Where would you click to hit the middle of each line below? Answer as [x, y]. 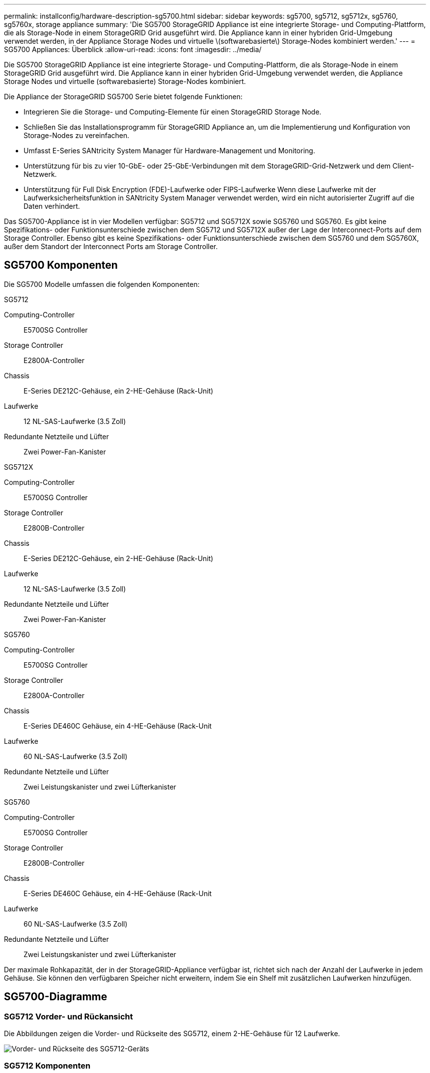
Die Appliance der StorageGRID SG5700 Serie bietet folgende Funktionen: [123, 97]
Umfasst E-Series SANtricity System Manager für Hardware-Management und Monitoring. [169, 151]
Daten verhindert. [52, 206]
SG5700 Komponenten [61, 265]
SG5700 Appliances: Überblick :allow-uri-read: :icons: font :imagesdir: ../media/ [133, 49]
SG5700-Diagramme [56, 997]
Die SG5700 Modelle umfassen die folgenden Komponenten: [102, 284]
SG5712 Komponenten [47, 1066]
